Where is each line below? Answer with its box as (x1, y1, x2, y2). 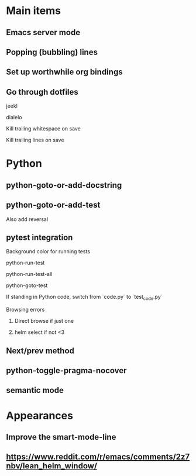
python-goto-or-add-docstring (6, 180, 122, 190)
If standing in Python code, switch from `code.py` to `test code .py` (6, 294, 163, 302)
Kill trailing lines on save (6, 136, 64, 144)
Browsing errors (6, 306, 45, 313)
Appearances (6, 409, 73, 422)
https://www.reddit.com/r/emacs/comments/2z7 (6, 452, 190, 462)
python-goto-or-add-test (6, 200, 101, 210)
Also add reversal (6, 215, 49, 223)
